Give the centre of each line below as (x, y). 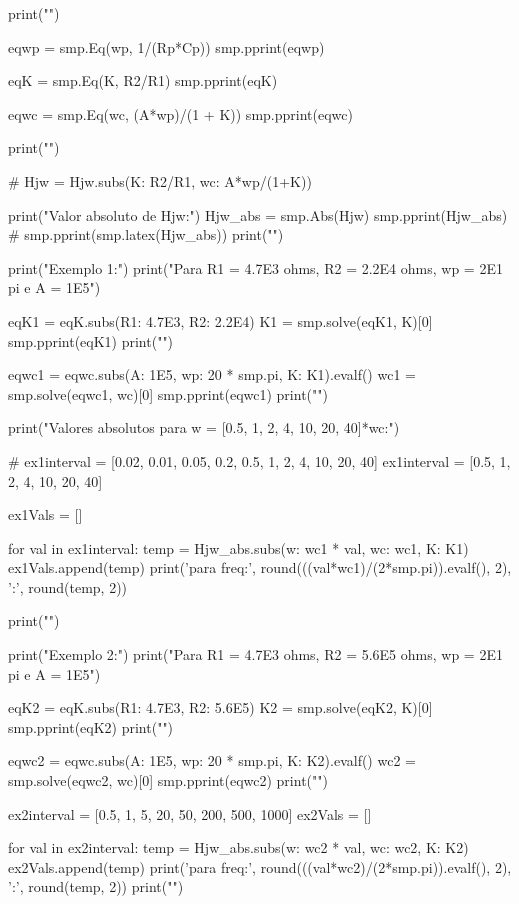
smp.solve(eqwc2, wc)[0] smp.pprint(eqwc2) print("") (168, 780)
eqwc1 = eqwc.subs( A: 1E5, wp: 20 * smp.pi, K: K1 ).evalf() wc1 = (212, 374)
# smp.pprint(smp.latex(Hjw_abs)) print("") (146, 234)
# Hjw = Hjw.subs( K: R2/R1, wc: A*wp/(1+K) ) (160, 180)
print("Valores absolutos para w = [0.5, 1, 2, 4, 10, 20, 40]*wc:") (204, 427)
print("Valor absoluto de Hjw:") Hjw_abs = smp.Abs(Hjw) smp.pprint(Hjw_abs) (258, 214)
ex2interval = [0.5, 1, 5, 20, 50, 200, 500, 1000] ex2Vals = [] (190, 813)
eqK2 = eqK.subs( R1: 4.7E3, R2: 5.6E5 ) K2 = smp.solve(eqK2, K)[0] (220, 707)
